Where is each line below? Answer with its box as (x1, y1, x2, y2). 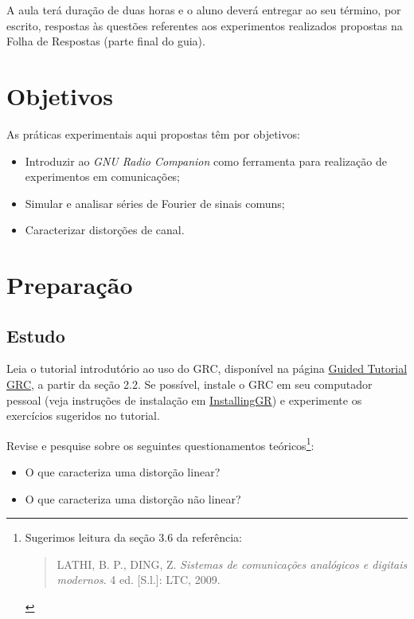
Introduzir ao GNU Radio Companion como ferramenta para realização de (25, 152, 387, 169)
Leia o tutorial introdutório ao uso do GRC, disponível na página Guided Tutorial (6, 360, 408, 377)
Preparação (6, 268, 133, 301)
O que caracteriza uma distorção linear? (25, 464, 221, 480)
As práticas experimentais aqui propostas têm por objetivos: (6, 125, 300, 142)
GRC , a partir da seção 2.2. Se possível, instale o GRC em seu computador (6, 376, 373, 393)
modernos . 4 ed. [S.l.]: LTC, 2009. (57, 571, 221, 588)
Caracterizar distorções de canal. (25, 221, 185, 238)
